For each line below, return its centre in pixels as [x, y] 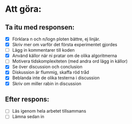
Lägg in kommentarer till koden [43, 50]
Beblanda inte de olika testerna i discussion [56, 78]
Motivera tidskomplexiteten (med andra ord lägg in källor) [70, 61]
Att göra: [23, 9]
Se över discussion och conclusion [47, 67]
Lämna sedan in [28, 117]
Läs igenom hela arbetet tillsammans [49, 111]
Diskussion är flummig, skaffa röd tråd [51, 72]
